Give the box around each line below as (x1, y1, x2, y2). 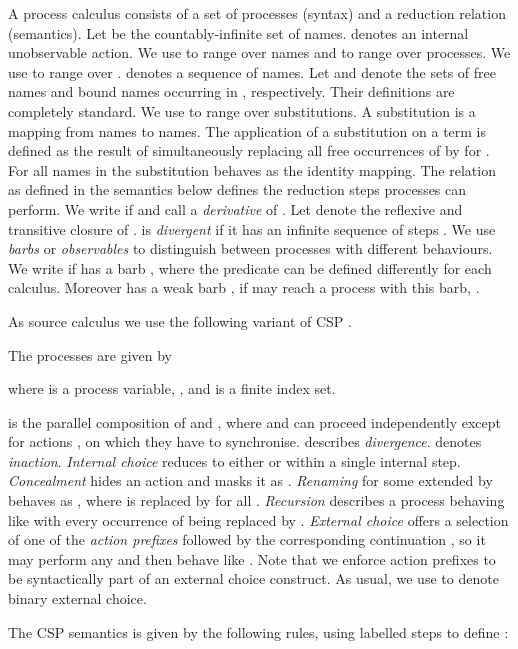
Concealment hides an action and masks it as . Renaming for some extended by (8, 470, 493, 491)
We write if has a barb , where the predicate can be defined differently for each (8, 257, 492, 278)
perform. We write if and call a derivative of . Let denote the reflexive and (8, 198, 463, 219)
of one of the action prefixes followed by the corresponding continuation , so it (8, 529, 486, 550)
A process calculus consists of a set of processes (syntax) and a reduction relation (8, 3, 506, 23)
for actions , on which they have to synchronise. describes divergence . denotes (8, 431, 482, 452)
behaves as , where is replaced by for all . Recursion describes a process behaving (8, 490, 505, 511)
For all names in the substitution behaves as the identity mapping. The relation (8, 159, 496, 180)
